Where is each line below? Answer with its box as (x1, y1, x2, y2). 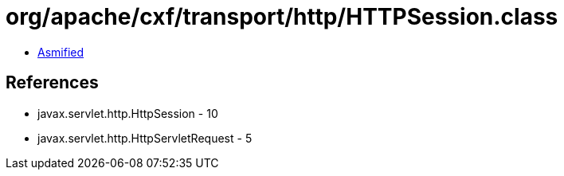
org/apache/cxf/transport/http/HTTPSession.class (6, 3, 558, 30)
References (6, 72, 99, 93)
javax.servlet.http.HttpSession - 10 (37, 106, 218, 120)
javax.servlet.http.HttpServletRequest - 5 (37, 131, 253, 145)
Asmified (37, 45, 84, 59)
